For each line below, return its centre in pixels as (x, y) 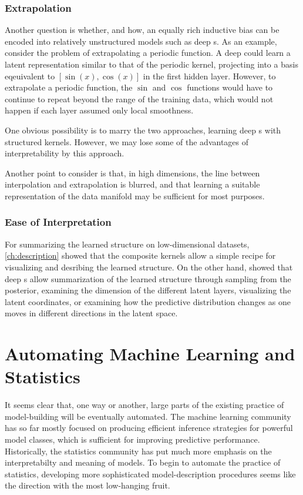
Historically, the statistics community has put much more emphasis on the (138, 451)
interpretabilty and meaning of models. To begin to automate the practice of (143, 462)
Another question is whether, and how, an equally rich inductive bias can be (142, 30)
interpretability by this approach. (65, 153)
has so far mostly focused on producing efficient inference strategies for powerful (149, 428)
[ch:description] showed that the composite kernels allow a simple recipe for (140, 255)
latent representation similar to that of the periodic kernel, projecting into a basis (151, 64)
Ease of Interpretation (58, 222)
